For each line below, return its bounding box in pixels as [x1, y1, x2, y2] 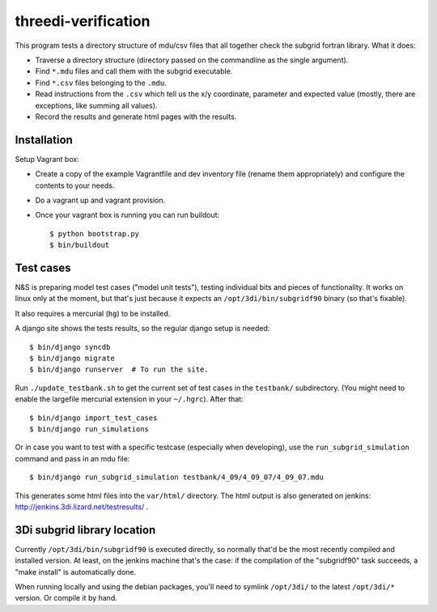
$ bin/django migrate [29, 354, 115, 363]
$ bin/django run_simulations [29, 424, 150, 433]
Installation [15, 133, 73, 147]
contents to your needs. [35, 181, 115, 190]
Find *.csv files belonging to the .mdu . [35, 78, 168, 87]
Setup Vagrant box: [15, 154, 80, 164]
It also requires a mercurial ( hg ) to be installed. [15, 308, 171, 318]
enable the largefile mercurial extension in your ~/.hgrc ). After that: [15, 394, 244, 404]
